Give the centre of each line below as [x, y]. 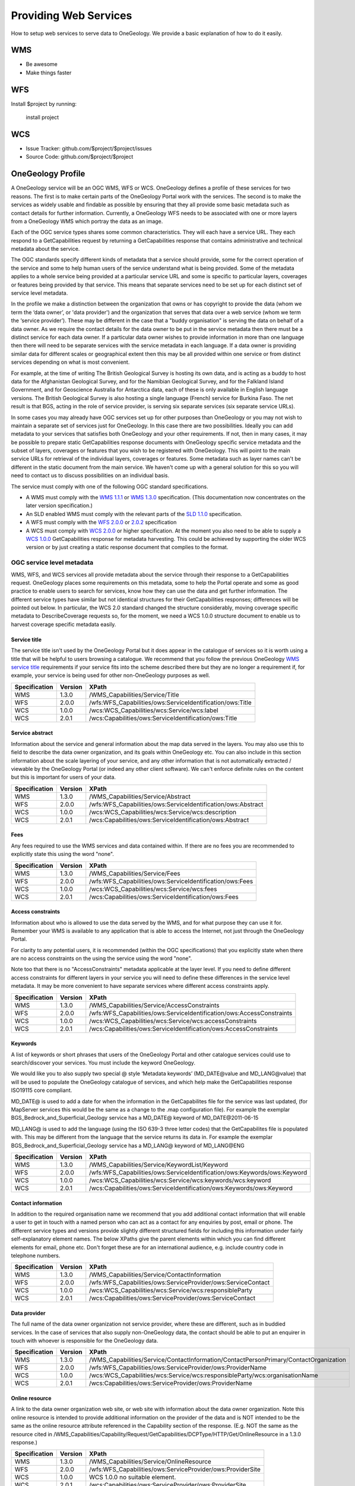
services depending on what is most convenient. [70, 362]
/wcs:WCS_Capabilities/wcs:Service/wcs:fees [153, 889]
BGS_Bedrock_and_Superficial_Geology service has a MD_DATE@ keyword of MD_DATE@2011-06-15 [135, 1118]
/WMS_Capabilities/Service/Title [134, 694]
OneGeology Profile [48, 174]
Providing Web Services [72, 15]
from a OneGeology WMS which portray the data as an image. [87, 221]
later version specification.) [59, 506]
